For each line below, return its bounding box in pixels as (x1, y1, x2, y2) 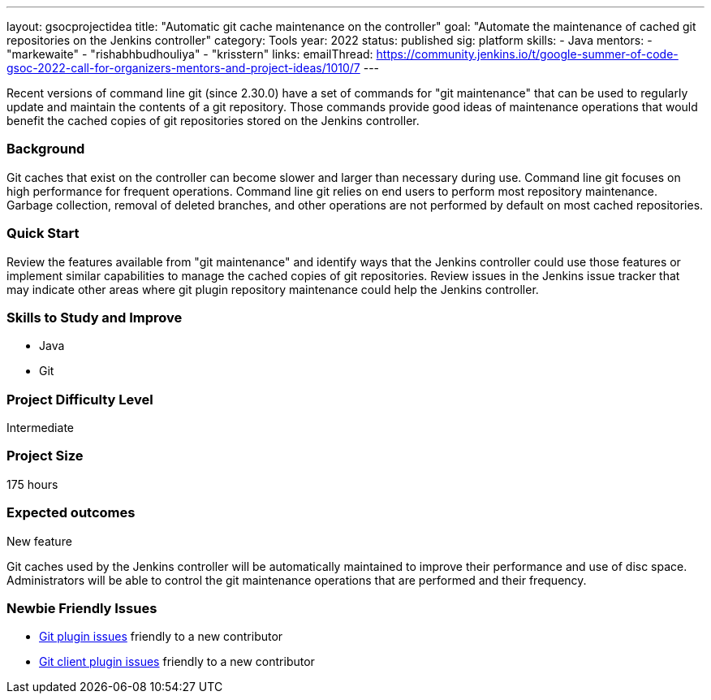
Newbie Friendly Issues (6, 599, 157, 616)
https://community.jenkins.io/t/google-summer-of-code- (376, 47, 679, 61)
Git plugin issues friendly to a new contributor (39, 629, 283, 644)
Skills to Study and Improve (6, 309, 183, 326)
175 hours (6, 477, 58, 491)
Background (6, 140, 85, 158)
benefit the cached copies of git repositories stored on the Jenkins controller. (6, 114, 420, 127)
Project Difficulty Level (6, 391, 153, 408)
